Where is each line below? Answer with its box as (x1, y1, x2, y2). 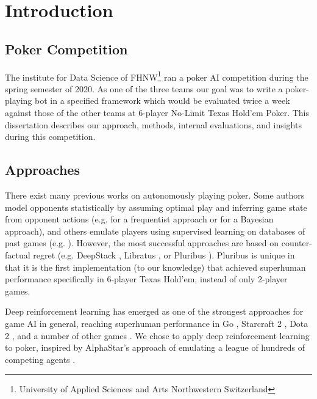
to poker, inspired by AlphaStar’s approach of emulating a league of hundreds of (5, 341, 305, 354)
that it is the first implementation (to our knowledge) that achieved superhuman (5, 260, 306, 273)
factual (5, 248, 30, 261)
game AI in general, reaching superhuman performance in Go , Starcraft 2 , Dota (5, 317, 308, 329)
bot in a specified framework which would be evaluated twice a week (35, 94, 290, 107)
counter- (281, 236, 312, 249)
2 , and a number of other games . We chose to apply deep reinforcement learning (5, 329, 310, 342)
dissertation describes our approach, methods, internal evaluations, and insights (5, 118, 302, 131)
